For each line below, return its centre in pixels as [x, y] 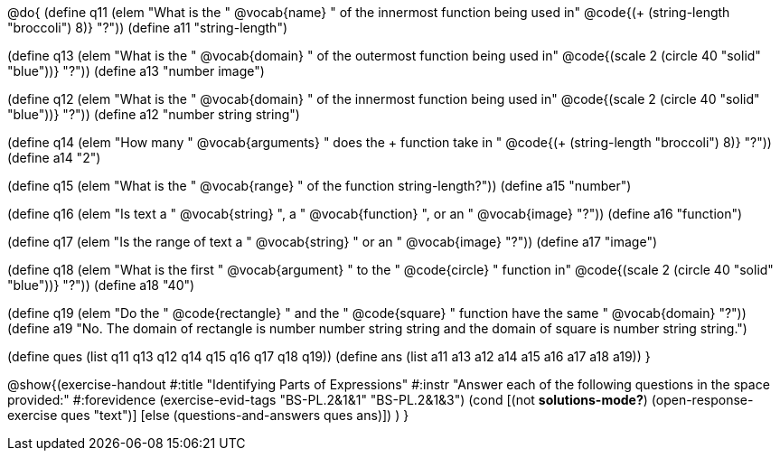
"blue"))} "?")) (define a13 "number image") [136, 71]
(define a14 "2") [54, 158]
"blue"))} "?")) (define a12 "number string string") [154, 114]
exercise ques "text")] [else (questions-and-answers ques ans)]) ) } [208, 415]
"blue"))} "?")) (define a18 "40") [101, 285]
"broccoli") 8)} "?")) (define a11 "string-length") [148, 28]
